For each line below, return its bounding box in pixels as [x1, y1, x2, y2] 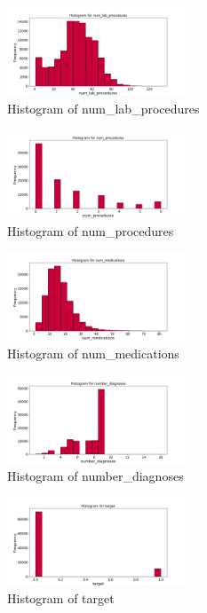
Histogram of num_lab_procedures [7, 98, 200, 117]
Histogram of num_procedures [7, 221, 174, 240]
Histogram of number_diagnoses [7, 467, 184, 485]
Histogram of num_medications [7, 343, 179, 362]
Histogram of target [7, 589, 115, 608]
